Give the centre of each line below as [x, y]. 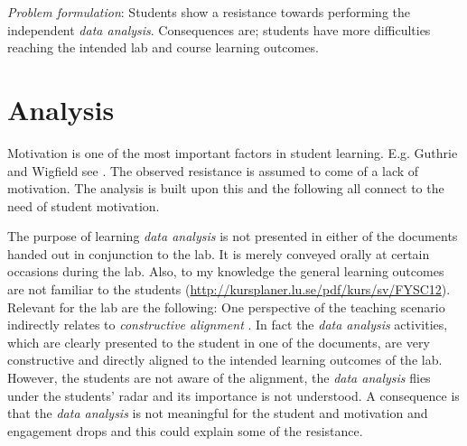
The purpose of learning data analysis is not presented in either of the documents [233, 236]
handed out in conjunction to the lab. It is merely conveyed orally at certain [219, 253]
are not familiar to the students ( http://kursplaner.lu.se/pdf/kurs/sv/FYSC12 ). [229, 289]
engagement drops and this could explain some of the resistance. [185, 430]
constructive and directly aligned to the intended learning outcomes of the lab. [225, 360]
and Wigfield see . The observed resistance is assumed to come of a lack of [213, 170]
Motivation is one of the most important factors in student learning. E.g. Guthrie [233, 152]
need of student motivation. [84, 205]
